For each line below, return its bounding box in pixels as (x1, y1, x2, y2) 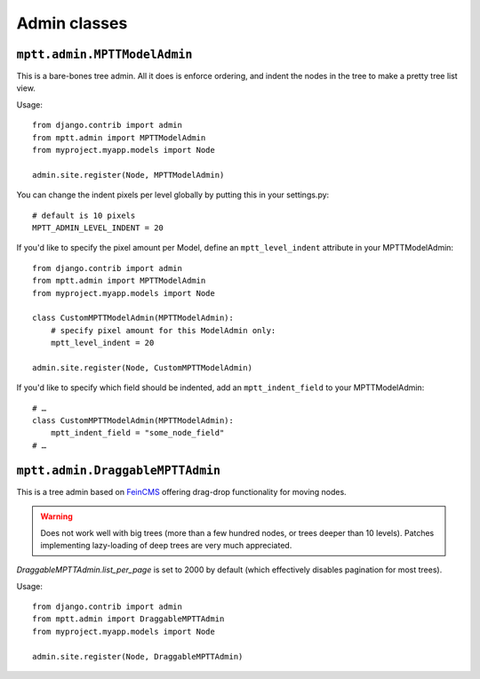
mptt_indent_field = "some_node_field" (50, 427, 225, 438)
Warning (40, 511, 73, 522)
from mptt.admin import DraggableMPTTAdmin (32, 614, 225, 624)
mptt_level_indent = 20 (50, 338, 155, 348)
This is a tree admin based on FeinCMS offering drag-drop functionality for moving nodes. (16, 486, 347, 497)
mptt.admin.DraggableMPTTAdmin (16, 463, 221, 477)
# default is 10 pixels (32, 210, 136, 220)
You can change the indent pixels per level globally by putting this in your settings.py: (16, 189, 330, 200)
